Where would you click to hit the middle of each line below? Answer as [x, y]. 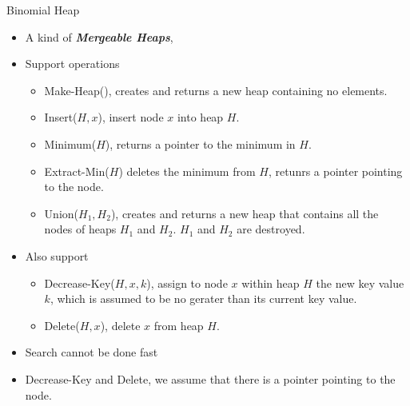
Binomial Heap [43, 10]
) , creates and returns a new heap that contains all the [245, 213]
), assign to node [187, 283]
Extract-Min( [77, 171]
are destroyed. [271, 229]
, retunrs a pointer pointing [335, 171]
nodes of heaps [80, 229]
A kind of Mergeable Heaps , [99, 36]
